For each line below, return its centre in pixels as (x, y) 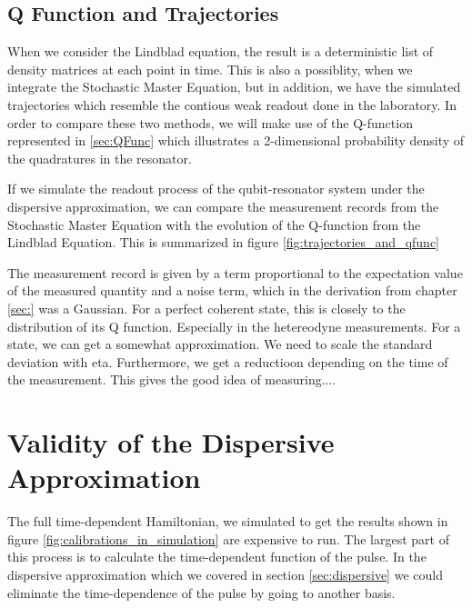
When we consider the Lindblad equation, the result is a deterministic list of (221, 51)
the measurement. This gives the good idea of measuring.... (172, 379)
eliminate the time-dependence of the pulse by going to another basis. (201, 592)
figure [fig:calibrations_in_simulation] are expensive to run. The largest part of (228, 538)
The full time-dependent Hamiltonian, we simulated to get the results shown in (228, 521)
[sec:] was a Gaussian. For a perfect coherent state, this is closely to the (206, 308)
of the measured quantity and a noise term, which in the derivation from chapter (232, 290)
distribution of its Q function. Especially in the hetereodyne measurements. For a (234, 326)
